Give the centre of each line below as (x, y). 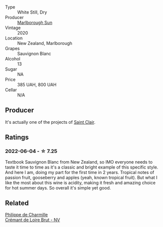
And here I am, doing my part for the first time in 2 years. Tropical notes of (80, 172)
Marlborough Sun (35, 22)
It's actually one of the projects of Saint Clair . (50, 122)
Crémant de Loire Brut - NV (32, 220)
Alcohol (13, 59)
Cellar (11, 90)
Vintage (13, 28)
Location (14, 38)
